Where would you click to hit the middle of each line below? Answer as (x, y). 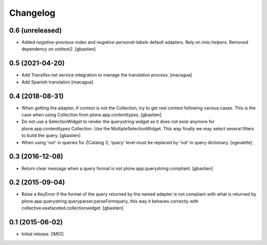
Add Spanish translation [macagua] (57, 82)
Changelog (32, 13)
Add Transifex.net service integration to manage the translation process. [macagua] (107, 75)
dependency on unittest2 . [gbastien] (59, 49)
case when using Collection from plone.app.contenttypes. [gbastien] (91, 115)
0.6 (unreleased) (35, 30)
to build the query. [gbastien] (51, 135)
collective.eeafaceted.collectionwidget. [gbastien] (72, 208)
